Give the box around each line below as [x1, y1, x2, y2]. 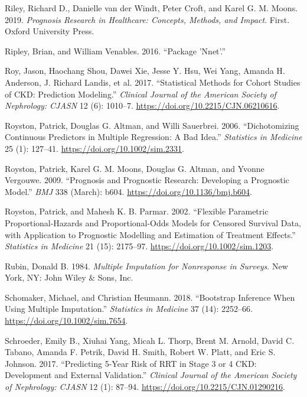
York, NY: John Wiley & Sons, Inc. [5, 271, 133, 284]
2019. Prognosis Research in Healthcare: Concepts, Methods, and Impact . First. [5, 13, 290, 25]
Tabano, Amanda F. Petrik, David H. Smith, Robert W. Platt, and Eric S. [5, 346, 276, 358]
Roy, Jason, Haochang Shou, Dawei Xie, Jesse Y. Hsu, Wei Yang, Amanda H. [5, 64, 285, 77]
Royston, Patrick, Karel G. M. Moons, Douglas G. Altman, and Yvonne [5, 162, 264, 174]
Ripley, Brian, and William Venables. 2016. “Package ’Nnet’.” [5, 44, 226, 57]
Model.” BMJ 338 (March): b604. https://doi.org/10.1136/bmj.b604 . [5, 185, 252, 197]
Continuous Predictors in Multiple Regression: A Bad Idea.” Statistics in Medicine [5, 131, 302, 143]
